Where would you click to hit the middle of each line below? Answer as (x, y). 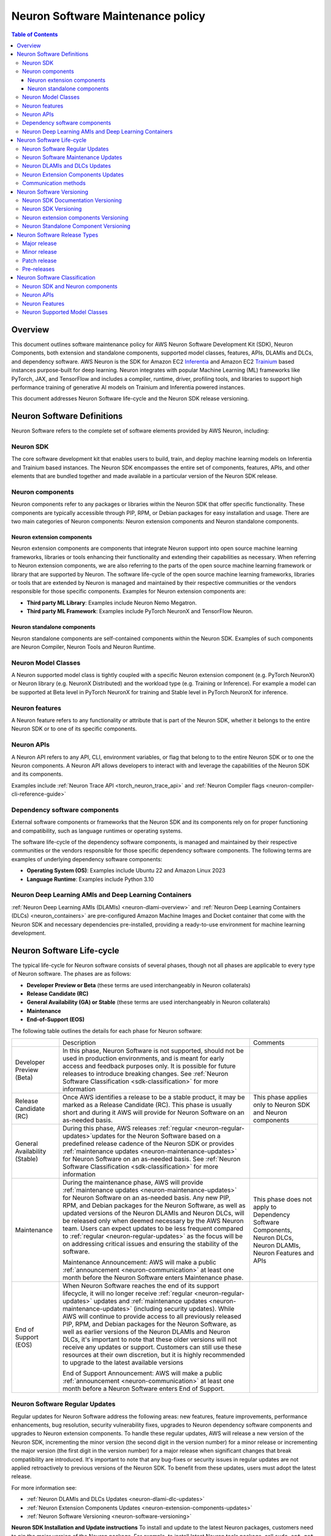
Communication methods (54, 183)
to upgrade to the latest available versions (123, 1362)
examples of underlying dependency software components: (87, 859)
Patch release (40, 261)
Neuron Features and (283, 1253)
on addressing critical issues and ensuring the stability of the (150, 1244)
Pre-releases (39, 269)
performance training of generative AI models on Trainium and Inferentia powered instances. (128, 387)
